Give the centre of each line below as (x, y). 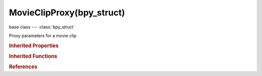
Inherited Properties (34, 46)
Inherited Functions (33, 56)
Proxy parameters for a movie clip (43, 36)
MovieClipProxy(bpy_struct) (67, 13)
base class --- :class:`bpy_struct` (42, 27)
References (23, 67)
